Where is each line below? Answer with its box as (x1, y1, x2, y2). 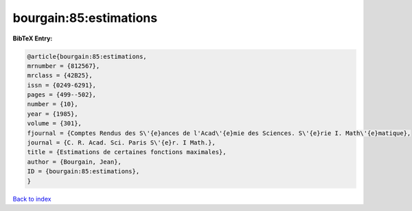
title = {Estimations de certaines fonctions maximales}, (27, 148, 227, 156)
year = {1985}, (27, 110, 78, 118)
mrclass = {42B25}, (27, 72, 93, 79)
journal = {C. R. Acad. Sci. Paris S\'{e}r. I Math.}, (27, 139, 216, 147)
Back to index (12, 195, 51, 203)
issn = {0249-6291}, (27, 81, 96, 89)
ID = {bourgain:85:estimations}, (27, 168, 140, 175)
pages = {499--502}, (27, 91, 96, 99)
